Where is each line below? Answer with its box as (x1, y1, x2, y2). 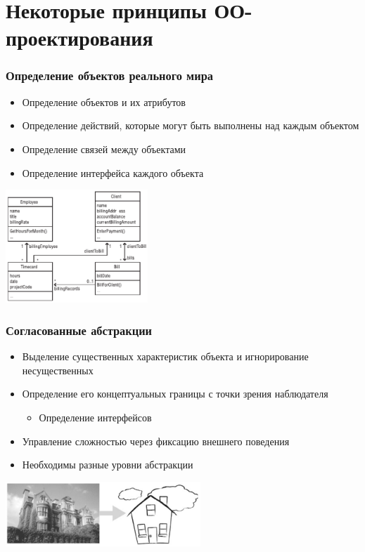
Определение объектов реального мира (6, 67, 213, 84)
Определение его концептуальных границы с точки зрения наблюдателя (22, 386, 328, 401)
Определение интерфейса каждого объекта (22, 165, 204, 180)
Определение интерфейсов (39, 409, 152, 424)
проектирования (6, 23, 153, 52)
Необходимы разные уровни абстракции (22, 457, 193, 472)
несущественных (22, 362, 94, 377)
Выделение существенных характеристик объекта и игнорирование (22, 349, 309, 364)
